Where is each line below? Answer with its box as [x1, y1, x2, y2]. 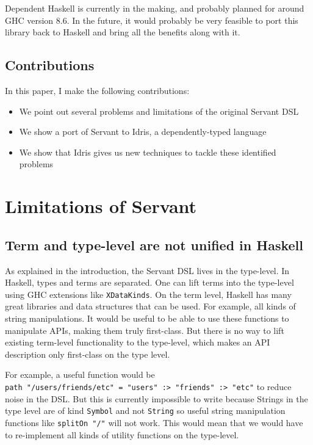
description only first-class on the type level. [5, 347, 170, 360]
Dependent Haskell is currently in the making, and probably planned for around [5, 2, 304, 14]
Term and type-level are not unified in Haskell [5, 235, 303, 254]
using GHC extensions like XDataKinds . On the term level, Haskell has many [5, 288, 292, 300]
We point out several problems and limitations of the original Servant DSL [19, 104, 299, 117]
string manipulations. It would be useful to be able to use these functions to [5, 311, 289, 324]
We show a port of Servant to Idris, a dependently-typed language [19, 125, 267, 138]
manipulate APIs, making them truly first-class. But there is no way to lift [5, 324, 284, 336]
